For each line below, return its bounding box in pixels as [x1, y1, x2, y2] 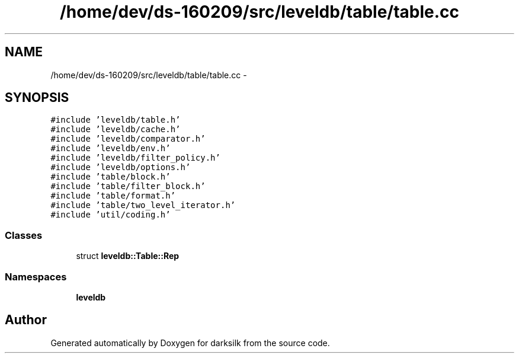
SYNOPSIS [5, 90, 69, 106]
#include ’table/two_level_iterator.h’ [50, 200, 236, 210]
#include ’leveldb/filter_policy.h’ [50, 153, 220, 163]
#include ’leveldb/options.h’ [50, 162, 191, 172]
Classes [5, 229, 43, 241]
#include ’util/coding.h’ [50, 210, 171, 220]
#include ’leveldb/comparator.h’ [50, 134, 206, 144]
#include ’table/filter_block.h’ [50, 181, 206, 191]
